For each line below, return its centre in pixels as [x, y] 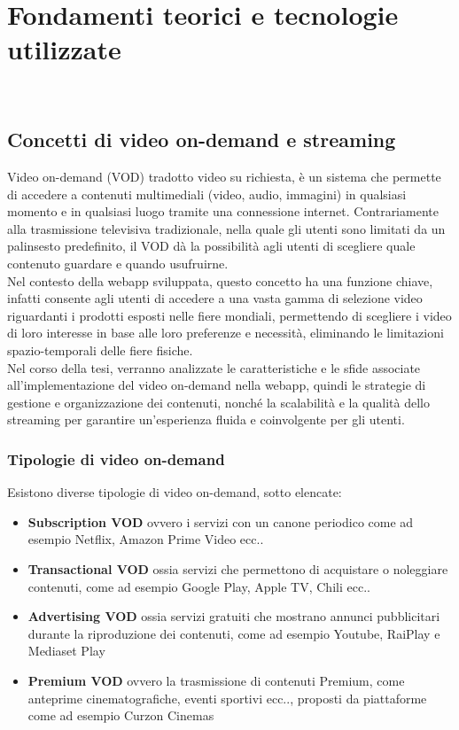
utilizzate [64, 49]
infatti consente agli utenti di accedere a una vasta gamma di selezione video [215, 298]
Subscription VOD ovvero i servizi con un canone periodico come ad [221, 521]
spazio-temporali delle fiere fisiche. [100, 350]
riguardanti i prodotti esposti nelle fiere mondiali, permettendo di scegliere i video [229, 315]
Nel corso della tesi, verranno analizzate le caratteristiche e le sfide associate [214, 367]
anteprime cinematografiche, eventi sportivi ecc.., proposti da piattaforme [227, 698]
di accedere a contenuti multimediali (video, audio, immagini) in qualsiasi [207, 194]
